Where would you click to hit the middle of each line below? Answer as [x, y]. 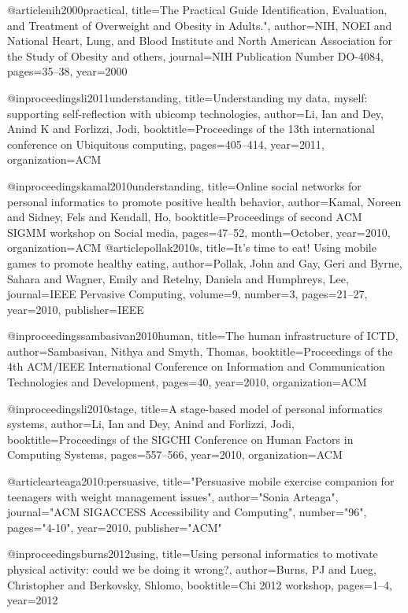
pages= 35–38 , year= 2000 [67, 71]
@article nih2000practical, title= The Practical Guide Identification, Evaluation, [197, 9]
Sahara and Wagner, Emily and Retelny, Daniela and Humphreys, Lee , [178, 278]
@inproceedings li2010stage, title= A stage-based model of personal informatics [195, 408]
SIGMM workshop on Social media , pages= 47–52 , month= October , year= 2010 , [199, 232]
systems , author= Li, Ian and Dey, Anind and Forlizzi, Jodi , [151, 424]
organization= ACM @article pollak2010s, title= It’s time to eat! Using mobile [192, 247]
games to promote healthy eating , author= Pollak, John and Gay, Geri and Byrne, [205, 262]
